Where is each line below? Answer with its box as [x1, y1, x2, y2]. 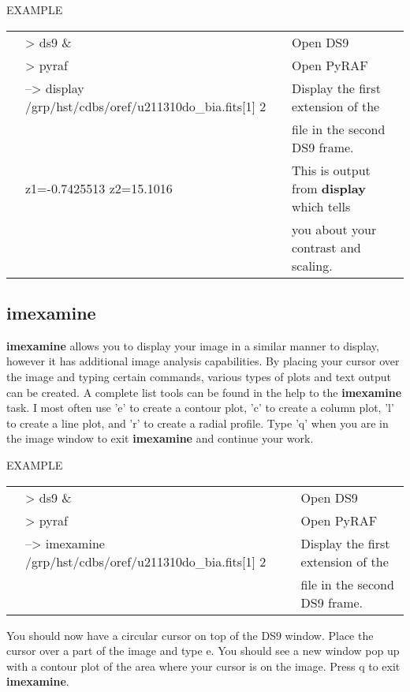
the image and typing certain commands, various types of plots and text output [6, 368, 392, 384]
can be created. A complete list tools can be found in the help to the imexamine [6, 383, 402, 400]
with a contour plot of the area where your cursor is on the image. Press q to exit [6, 657, 401, 674]
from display [292, 178, 366, 197]
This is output [292, 160, 371, 179]
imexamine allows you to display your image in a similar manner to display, [6, 337, 379, 353]
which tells [292, 196, 351, 215]
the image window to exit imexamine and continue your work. [6, 430, 314, 447]
